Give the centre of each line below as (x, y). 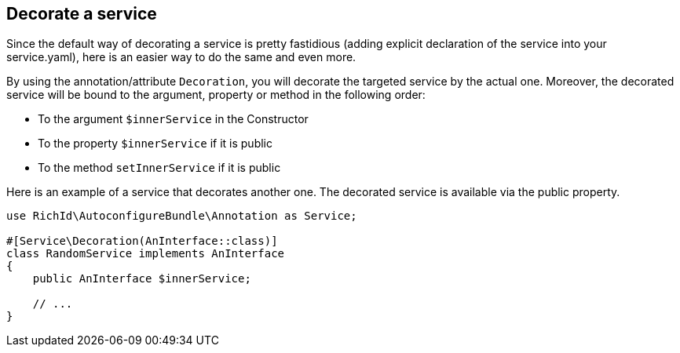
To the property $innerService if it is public (155, 144)
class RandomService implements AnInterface (146, 254)
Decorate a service (82, 14)
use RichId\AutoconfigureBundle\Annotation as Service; (182, 216)
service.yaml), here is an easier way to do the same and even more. (181, 57)
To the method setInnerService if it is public (159, 168)
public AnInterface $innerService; (142, 279)
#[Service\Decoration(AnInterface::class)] (142, 241)
